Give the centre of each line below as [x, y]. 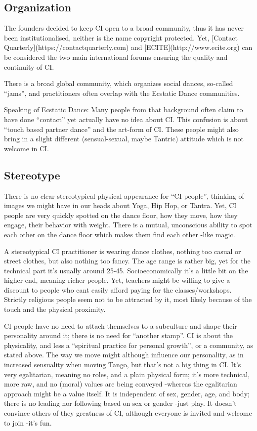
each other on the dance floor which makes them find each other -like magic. [120, 234]
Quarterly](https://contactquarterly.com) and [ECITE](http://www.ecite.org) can [128, 47]
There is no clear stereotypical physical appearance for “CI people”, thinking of [124, 195]
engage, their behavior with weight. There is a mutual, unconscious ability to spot [128, 225]
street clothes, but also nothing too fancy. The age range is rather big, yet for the [127, 261]
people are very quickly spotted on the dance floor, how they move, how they [121, 215]
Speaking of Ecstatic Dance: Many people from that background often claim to [124, 109]
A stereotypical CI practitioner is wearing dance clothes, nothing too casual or [123, 251]
